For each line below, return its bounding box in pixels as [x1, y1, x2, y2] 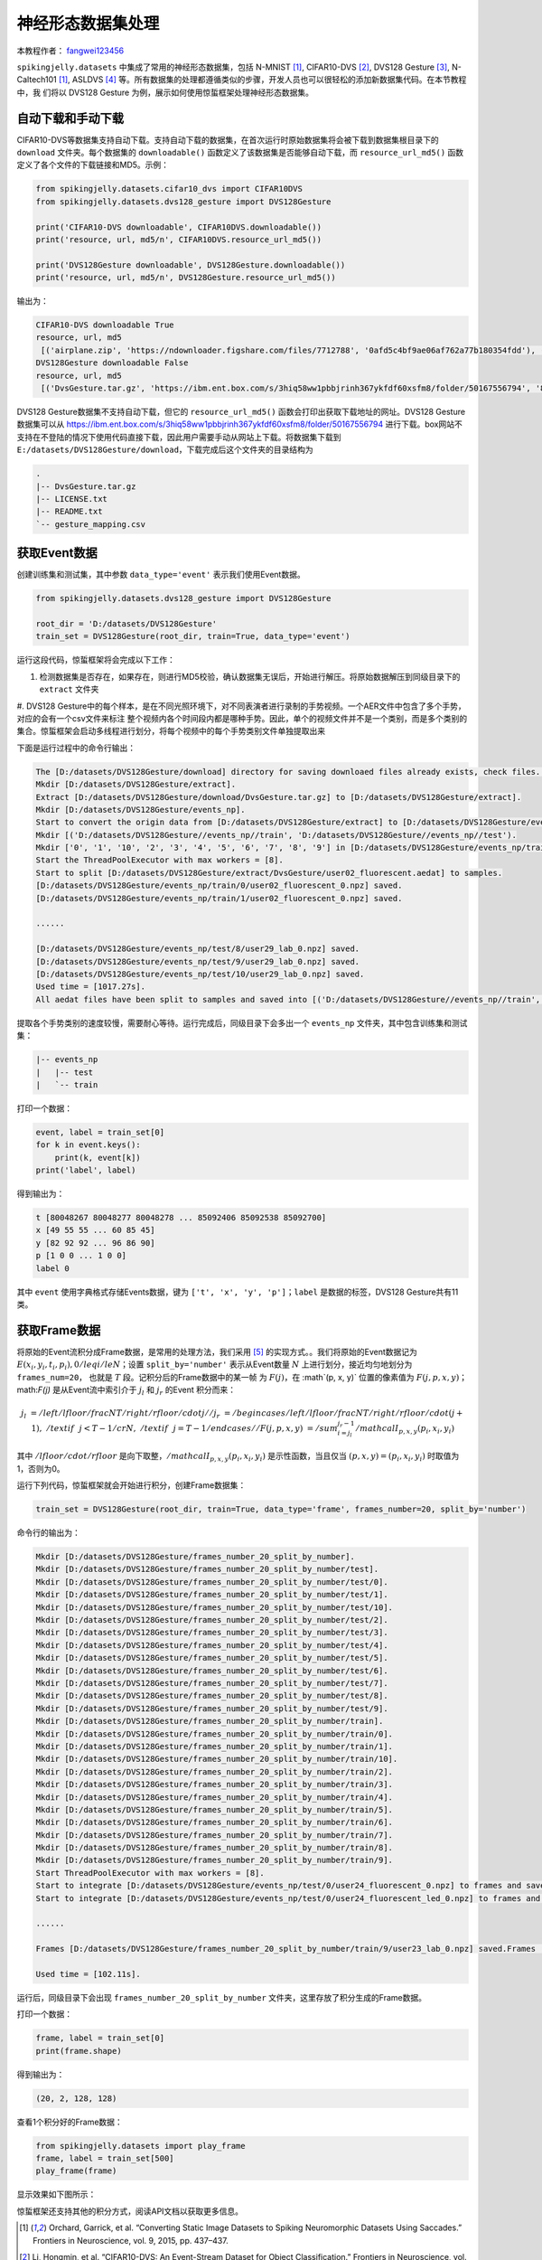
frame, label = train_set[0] [35, 2033, 165, 2043]
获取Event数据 [16, 545, 98, 560]
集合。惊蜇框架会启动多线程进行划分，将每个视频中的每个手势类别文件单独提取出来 [16, 726, 325, 737]
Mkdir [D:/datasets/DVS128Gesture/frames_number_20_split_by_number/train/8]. [35, 1842, 393, 1853]
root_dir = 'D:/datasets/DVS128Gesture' [35, 619, 217, 629]
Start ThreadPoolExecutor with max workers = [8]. [35, 1868, 266, 1878]
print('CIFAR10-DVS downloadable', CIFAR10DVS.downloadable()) [35, 221, 322, 232]
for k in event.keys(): [35, 1140, 142, 1150]
